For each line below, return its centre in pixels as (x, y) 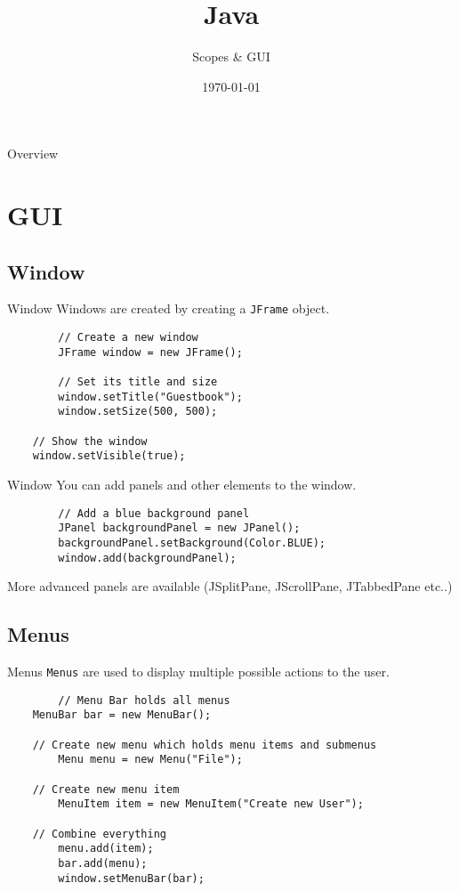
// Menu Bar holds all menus (144, 700)
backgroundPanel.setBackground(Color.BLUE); (192, 543)
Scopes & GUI (231, 57)
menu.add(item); (106, 849)
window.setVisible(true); (109, 456)
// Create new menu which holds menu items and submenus (205, 745)
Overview (33, 154)
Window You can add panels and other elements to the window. (182, 485)
